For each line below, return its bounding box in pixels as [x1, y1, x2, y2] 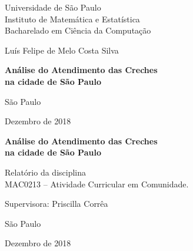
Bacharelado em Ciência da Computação [5, 24, 151, 37]
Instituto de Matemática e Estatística [5, 12, 140, 25]
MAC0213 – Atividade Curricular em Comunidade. [5, 177, 189, 190]
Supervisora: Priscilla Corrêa [5, 197, 108, 210]
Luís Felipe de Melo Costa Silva [5, 44, 119, 56]
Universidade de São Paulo [5, 1, 101, 13]
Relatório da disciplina [5, 166, 86, 178]
